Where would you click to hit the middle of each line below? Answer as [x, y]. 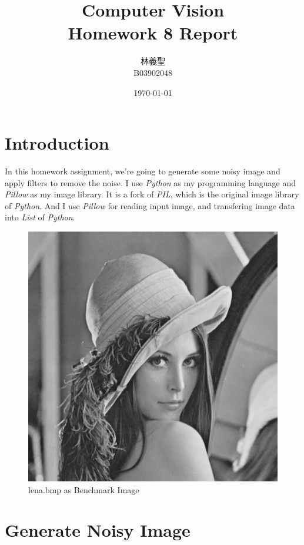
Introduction [57, 143]
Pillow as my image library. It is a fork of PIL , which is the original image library [152, 194]
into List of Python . [40, 217]
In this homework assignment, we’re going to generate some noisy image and [143, 171]
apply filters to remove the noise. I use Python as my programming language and [151, 182]
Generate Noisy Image [98, 530]
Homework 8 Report [153, 33]
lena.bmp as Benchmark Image [84, 489]
